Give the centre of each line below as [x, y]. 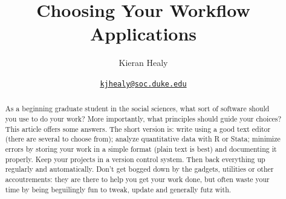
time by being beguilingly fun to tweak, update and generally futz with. [118, 189]
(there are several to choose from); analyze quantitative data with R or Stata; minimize [143, 139]
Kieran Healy [143, 63]
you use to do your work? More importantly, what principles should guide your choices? [143, 119]
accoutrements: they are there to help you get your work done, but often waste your [137, 179]
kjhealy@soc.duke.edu [143, 84]
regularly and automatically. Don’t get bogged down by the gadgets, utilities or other [139, 169]
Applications [143, 34]
